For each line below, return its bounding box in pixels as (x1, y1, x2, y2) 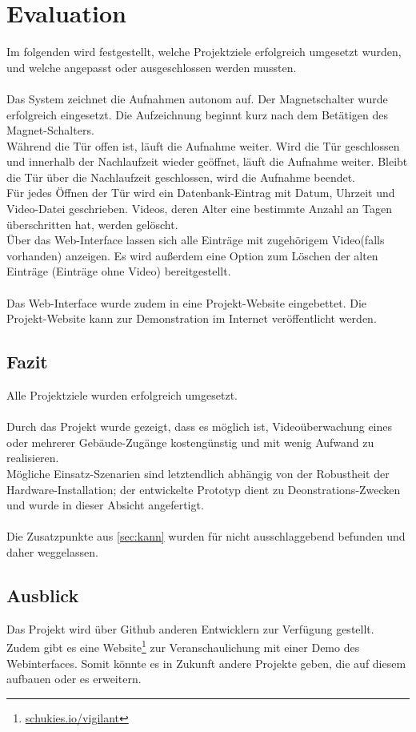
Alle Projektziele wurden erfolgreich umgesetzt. (6, 387, 238, 404)
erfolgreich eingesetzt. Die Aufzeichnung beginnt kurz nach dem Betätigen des (6, 106, 389, 123)
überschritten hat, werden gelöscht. (6, 215, 178, 232)
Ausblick (6, 582, 79, 607)
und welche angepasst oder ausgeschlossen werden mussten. (6, 58, 297, 75)
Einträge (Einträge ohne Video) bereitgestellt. (6, 263, 231, 280)
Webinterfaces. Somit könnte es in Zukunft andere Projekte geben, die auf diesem (6, 654, 406, 671)
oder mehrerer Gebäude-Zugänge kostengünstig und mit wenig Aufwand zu (6, 433, 374, 450)
